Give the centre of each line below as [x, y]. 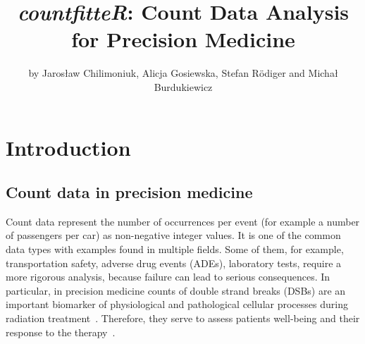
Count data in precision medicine [129, 192]
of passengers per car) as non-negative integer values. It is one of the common [173, 235]
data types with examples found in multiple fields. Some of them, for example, [175, 249]
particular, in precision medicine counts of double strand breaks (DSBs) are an [176, 290]
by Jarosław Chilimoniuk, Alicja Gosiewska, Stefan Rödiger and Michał [183, 73]
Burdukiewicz [183, 86]
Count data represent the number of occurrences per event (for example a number [183, 221]
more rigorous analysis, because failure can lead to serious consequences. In [168, 277]
